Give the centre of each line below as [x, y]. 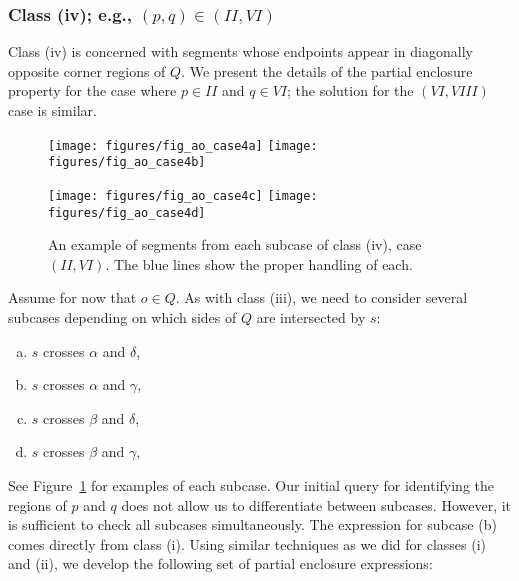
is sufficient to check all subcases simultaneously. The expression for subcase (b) [252, 524]
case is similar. [52, 110]
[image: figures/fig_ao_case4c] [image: [183, 195]
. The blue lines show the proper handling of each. [259, 263]
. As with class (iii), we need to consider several [321, 297]
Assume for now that [72, 297]
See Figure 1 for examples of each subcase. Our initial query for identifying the [251, 484]
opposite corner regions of [87, 70]
